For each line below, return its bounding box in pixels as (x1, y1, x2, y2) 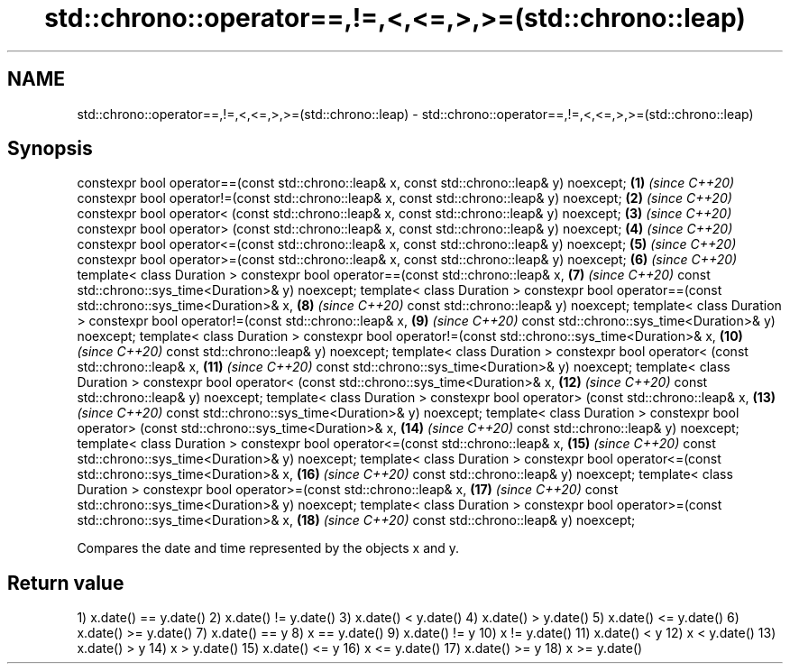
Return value (7, 571, 124, 594)
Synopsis (7, 137, 93, 161)
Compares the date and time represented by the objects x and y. (77, 540, 460, 556)
